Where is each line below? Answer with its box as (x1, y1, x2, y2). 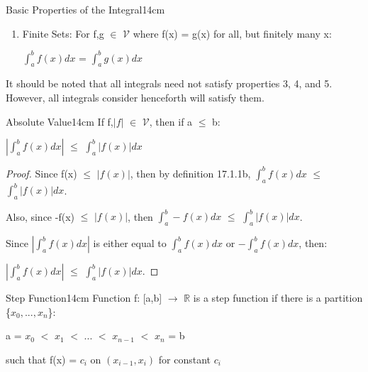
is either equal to (93, 236, 167, 251)
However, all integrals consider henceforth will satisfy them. (6, 90, 264, 105)
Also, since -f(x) (6, 209, 74, 224)
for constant (158, 351, 211, 366)
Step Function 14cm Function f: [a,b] (6, 290, 162, 305)
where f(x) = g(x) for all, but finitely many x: (133, 26, 332, 40)
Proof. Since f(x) (6, 165, 77, 180)
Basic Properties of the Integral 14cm (6, 2, 165, 16)
